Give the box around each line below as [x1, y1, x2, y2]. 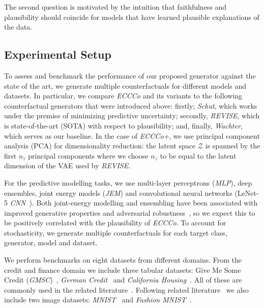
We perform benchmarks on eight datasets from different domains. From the [4, 254, 242, 265]
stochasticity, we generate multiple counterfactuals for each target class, [4, 227, 227, 238]
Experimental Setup [4, 46, 111, 62]
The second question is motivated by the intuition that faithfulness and [4, 2, 227, 12]
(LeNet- [234, 187, 259, 198]
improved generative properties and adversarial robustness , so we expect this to [4, 207, 255, 218]
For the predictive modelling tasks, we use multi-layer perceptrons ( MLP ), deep [4, 177, 252, 188]
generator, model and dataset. [4, 237, 98, 248]
